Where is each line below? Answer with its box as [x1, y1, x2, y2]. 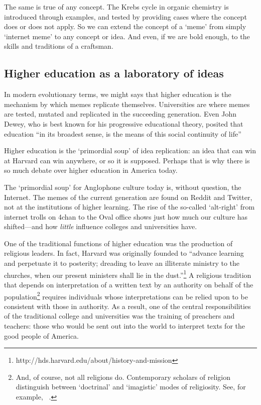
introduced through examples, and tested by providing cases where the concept [4, 11, 247, 22]
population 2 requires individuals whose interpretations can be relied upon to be [4, 289, 248, 301]
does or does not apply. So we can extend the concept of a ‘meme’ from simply [4, 21, 246, 32]
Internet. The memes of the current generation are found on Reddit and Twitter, [4, 191, 252, 202]
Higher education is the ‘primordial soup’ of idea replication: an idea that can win [4, 145, 256, 156]
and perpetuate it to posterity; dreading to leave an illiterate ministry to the [4, 258, 239, 268]
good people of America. [4, 330, 79, 341]
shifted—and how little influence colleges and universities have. [4, 221, 197, 232]
